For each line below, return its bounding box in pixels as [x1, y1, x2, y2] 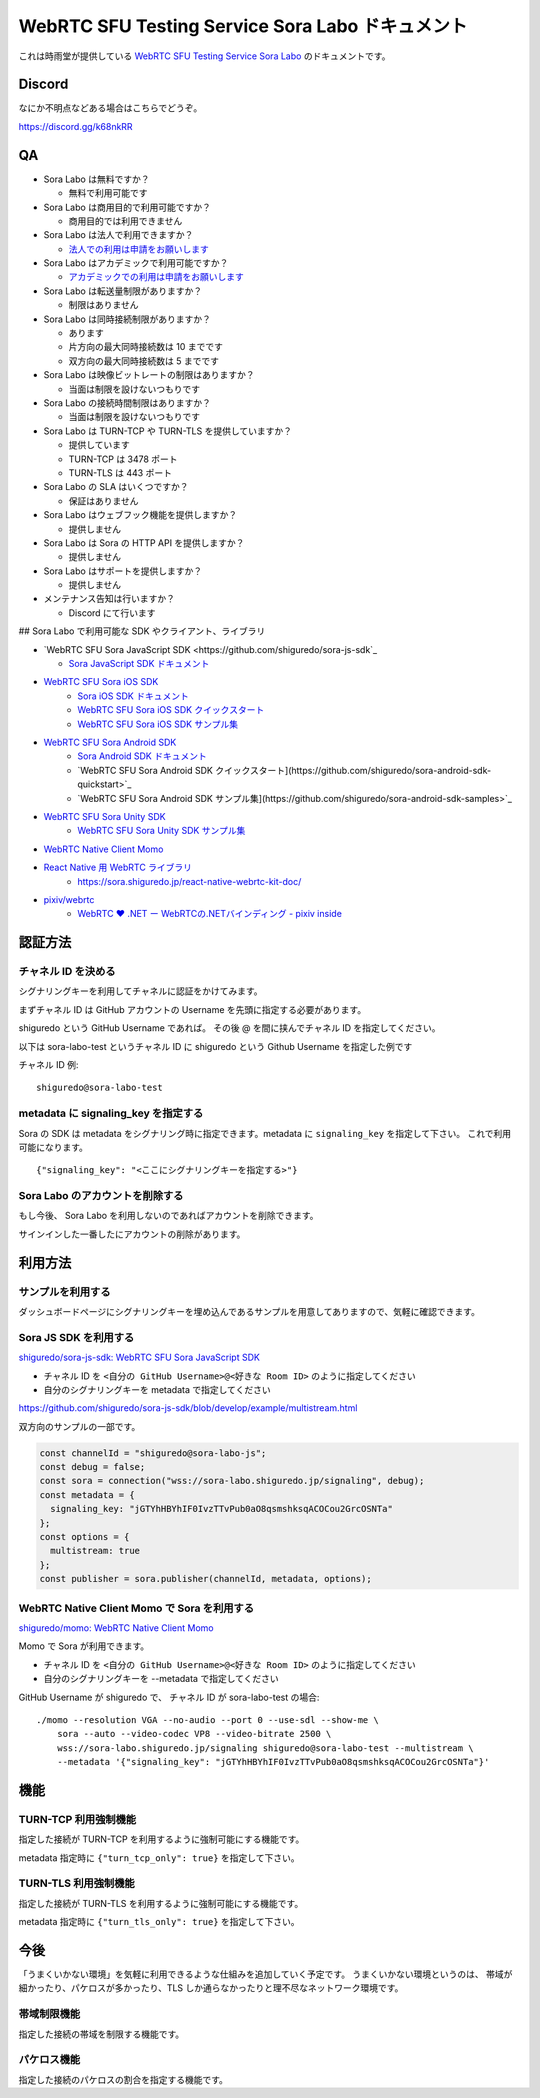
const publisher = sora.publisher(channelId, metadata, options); [39, 1573, 372, 1585]
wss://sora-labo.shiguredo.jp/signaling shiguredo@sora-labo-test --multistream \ [56, 1742, 474, 1754]
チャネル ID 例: [18, 1059, 79, 1070]
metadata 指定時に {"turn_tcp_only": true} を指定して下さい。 [18, 1851, 300, 1864]
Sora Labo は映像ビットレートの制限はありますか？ [43, 369, 255, 381]
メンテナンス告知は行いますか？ [43, 593, 175, 605]
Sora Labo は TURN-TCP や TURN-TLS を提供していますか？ [43, 425, 293, 437]
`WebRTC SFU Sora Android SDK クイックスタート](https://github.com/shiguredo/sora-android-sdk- [77, 764, 492, 776]
